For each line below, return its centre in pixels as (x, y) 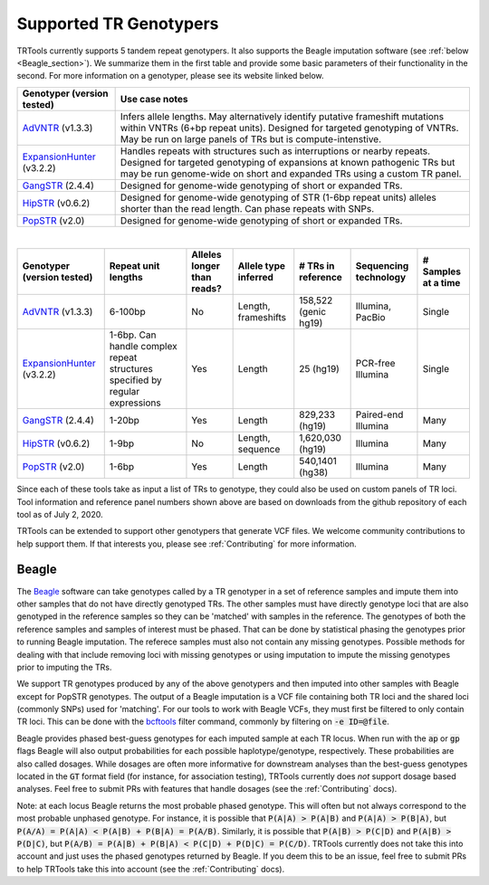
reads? (206, 289)
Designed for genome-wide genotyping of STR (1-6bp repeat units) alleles (278, 197)
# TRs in (317, 266)
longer (206, 266)
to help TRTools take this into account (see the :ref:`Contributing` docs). (151, 869)
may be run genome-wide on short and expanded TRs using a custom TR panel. (291, 174)
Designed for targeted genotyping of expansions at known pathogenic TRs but (288, 162)
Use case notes (154, 99)
